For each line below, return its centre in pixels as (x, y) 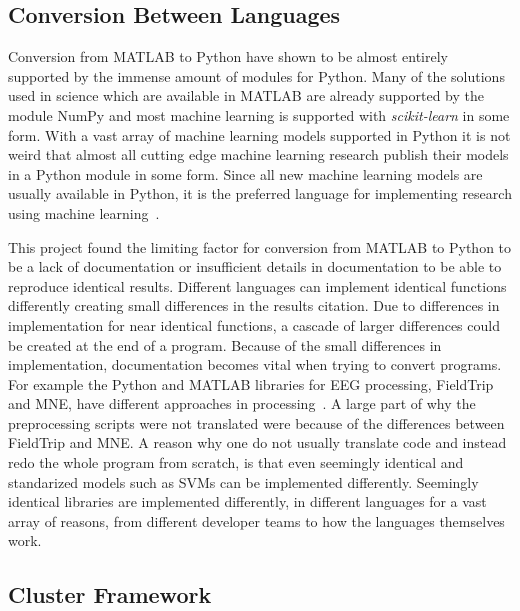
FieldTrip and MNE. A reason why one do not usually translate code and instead (257, 442)
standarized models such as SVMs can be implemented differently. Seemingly (243, 481)
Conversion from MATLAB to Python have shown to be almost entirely (228, 56)
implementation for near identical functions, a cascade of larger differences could (254, 324)
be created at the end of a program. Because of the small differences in (225, 344)
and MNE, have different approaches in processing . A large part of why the (242, 403)
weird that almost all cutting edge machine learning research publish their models (258, 154)
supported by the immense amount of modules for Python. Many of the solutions (256, 75)
